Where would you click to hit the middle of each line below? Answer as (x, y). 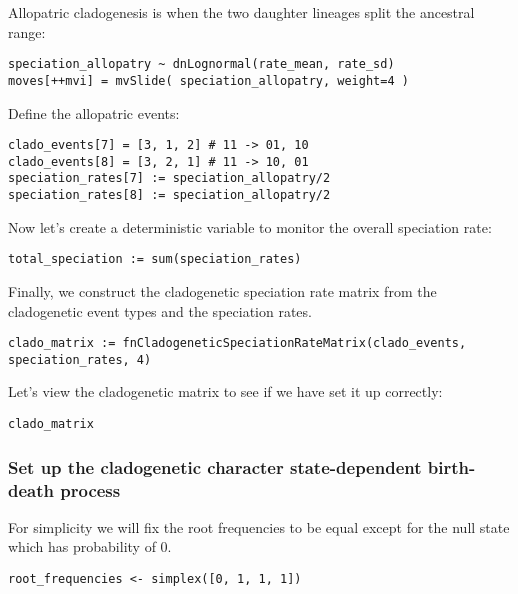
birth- (451, 466)
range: (27, 31)
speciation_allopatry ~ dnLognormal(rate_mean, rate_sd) (201, 64)
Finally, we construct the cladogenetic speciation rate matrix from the (222, 290)
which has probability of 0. (90, 546)
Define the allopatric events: (94, 112)
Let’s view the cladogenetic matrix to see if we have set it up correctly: (225, 391)
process (90, 489)
